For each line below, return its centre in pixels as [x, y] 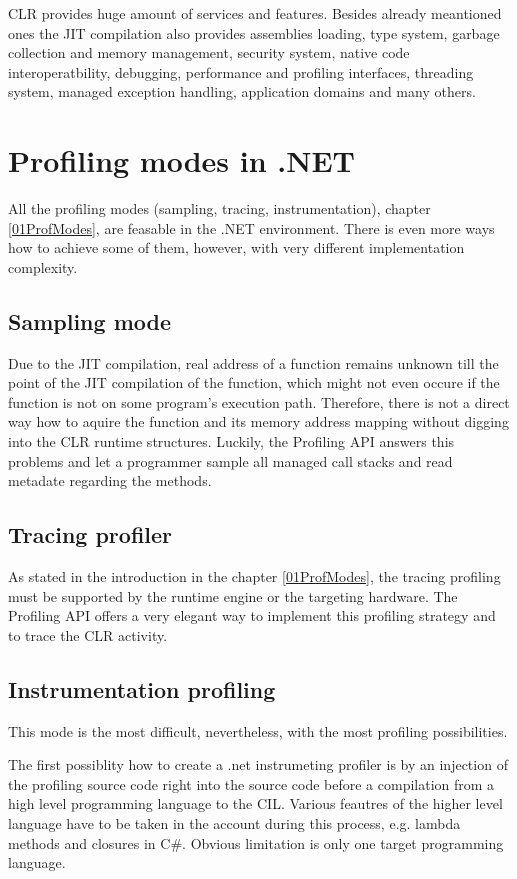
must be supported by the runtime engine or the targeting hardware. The [233, 595]
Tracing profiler [90, 534]
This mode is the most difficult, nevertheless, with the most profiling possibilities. [258, 730]
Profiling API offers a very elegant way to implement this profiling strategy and [252, 615]
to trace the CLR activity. [88, 634]
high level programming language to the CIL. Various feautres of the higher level [255, 803]
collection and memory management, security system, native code [209, 52]
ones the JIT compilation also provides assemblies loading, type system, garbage [254, 32]
